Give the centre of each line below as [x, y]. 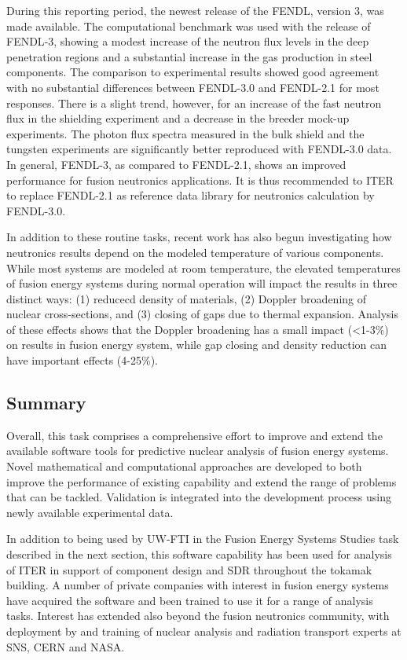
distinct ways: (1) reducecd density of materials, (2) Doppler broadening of [187, 298]
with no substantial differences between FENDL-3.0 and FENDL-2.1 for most [193, 87]
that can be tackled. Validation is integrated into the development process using [199, 497]
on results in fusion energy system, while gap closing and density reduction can [197, 345]
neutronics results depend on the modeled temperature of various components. [195, 252]
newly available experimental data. [90, 512]
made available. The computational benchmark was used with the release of [189, 26]
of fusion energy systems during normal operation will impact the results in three [202, 283]
